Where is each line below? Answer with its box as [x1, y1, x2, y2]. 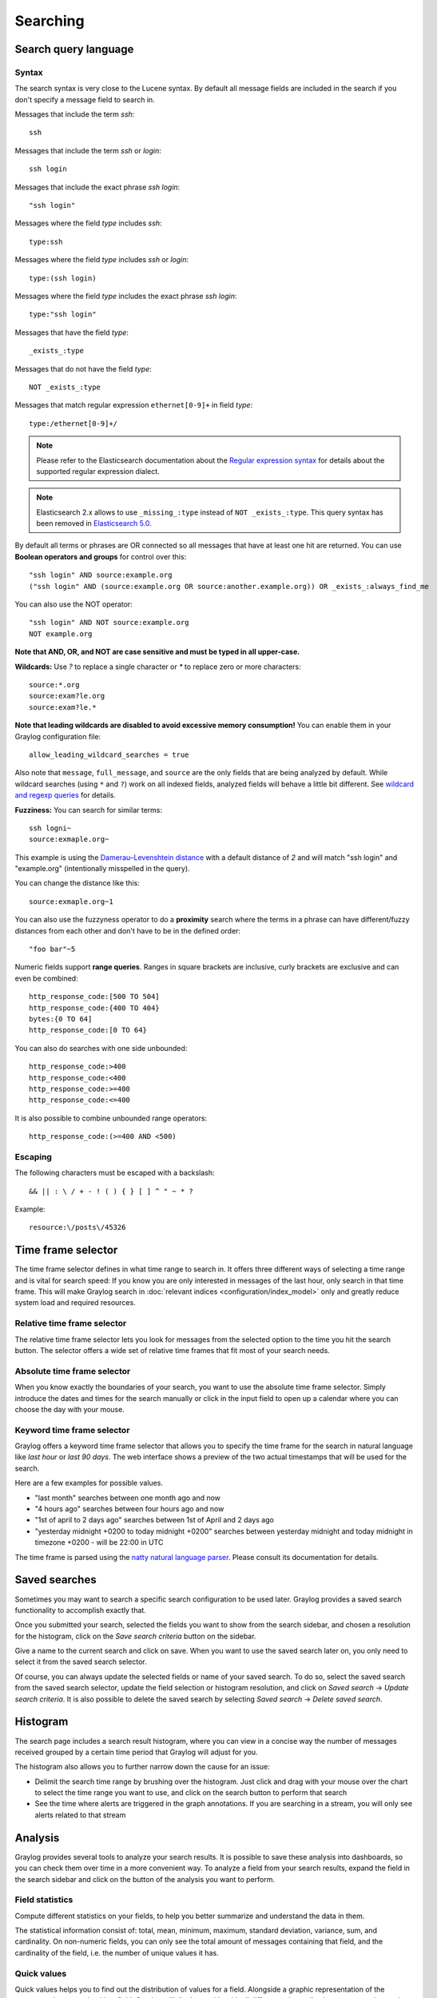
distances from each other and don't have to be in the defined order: [14, 925, 241, 935]
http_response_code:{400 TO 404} [29, 1003, 160, 1013]
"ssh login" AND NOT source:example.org [29, 618, 189, 627]
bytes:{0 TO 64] [29, 1014, 93, 1023]
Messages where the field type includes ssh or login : [14, 255, 189, 265]
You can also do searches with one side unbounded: [14, 1043, 188, 1053]
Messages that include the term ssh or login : [14, 145, 161, 155]
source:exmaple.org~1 [29, 897, 113, 906]
